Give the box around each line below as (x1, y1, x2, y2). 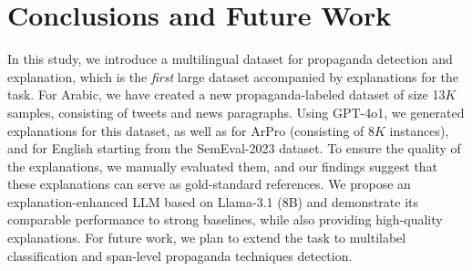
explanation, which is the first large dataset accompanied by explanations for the (7, 67, 459, 86)
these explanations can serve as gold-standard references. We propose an (7, 174, 411, 193)
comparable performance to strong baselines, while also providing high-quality (7, 210, 443, 229)
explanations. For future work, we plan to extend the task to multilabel (7, 228, 406, 247)
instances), (389, 120, 449, 140)
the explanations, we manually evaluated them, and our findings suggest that (7, 156, 438, 175)
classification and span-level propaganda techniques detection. (7, 245, 353, 265)
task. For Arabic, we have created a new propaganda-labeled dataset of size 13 (7, 85, 446, 104)
